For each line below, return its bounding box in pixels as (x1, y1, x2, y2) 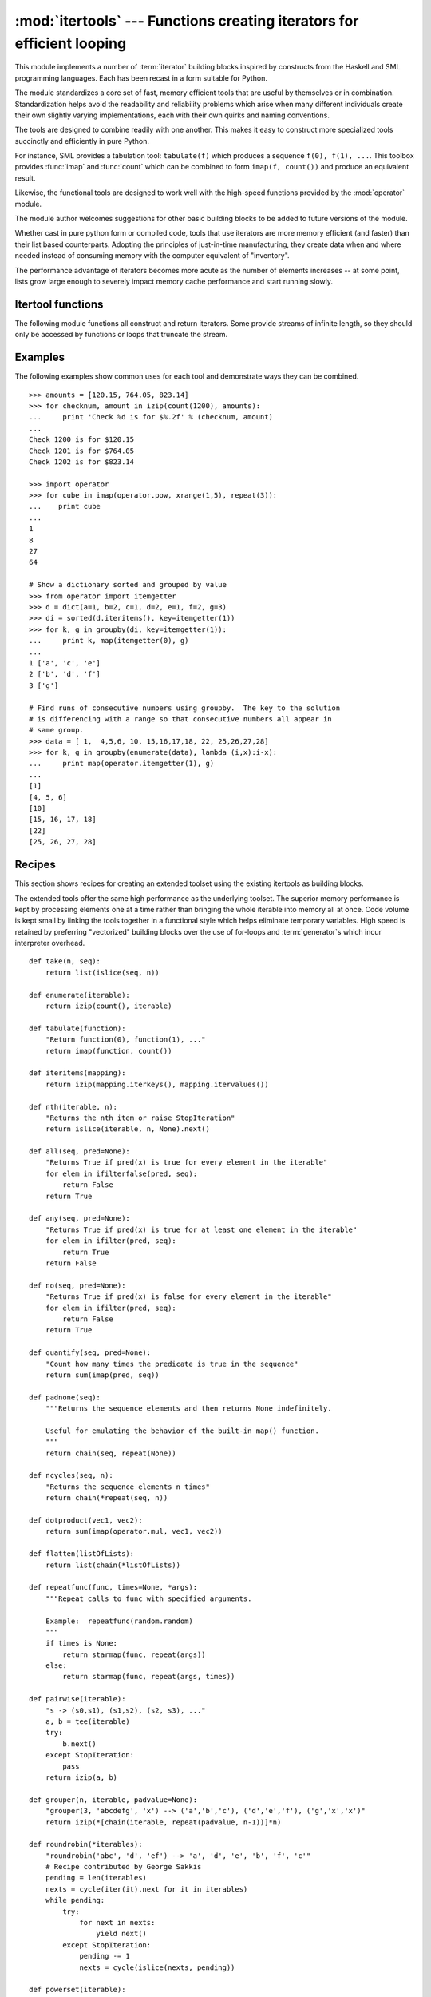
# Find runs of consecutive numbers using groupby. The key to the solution (29, 703, 341, 713)
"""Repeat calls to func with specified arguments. (45, 1594, 252, 1603)
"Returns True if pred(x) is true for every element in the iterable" (45, 1158, 328, 1167)
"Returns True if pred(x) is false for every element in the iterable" (45, 1292, 332, 1301)
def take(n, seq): (29, 957, 101, 966)
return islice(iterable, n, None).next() (45, 1125, 211, 1133)
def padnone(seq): (29, 1392, 101, 1402)
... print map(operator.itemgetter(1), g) (29, 759, 215, 768)
